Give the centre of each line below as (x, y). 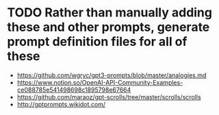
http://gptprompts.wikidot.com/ (61, 104)
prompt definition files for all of (97, 42)
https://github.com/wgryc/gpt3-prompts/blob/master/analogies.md (112, 75)
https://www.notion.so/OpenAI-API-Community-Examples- (100, 82)
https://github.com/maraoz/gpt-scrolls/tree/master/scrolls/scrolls (109, 97)
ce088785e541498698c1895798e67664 (74, 90)
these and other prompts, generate (108, 27)
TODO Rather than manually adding (109, 13)
